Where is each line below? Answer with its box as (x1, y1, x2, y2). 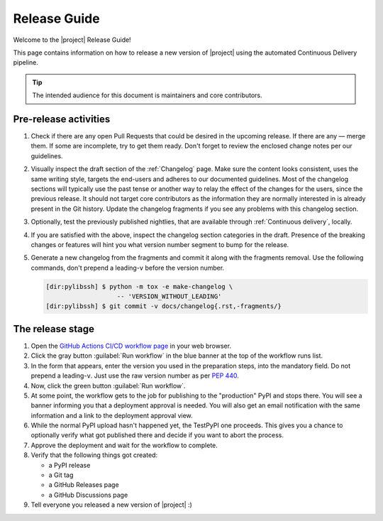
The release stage (13, 323, 95, 335)
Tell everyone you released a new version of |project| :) (30, 500, 193, 509)
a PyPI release (48, 461, 91, 469)
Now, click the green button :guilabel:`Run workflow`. (30, 381, 186, 390)
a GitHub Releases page (48, 481, 120, 489)
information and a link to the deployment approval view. (30, 411, 193, 419)
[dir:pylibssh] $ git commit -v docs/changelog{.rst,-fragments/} (45, 302, 282, 310)
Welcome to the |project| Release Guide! (13, 35, 131, 44)
